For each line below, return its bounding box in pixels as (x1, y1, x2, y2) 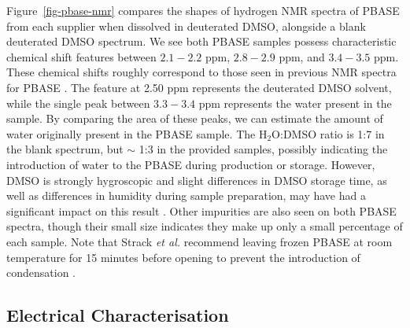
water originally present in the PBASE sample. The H (6, 125, 268, 142)
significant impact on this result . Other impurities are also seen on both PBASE (6, 202, 397, 219)
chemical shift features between (6, 48, 157, 64)
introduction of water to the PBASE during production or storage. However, (6, 156, 375, 172)
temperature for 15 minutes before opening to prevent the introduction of (6, 249, 360, 265)
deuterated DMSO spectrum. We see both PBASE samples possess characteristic (6, 33, 397, 50)
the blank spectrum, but (6, 141, 124, 157)
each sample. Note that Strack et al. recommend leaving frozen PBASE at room (6, 233, 393, 249)
